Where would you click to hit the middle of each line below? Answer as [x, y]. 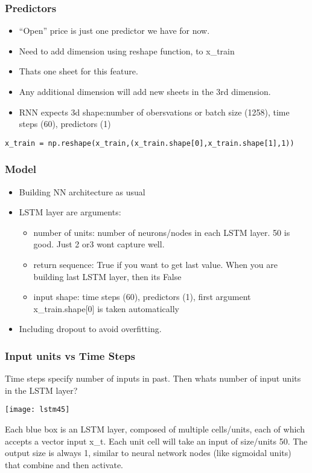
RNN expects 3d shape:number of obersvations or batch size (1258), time [154, 112]
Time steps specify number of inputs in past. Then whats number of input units [153, 378]
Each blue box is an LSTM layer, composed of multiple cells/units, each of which [155, 429]
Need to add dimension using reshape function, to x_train [127, 51]
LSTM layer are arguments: [70, 212]
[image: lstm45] [37, 410]
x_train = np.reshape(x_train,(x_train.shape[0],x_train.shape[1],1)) [150, 143]
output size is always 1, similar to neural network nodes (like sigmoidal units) [148, 453]
